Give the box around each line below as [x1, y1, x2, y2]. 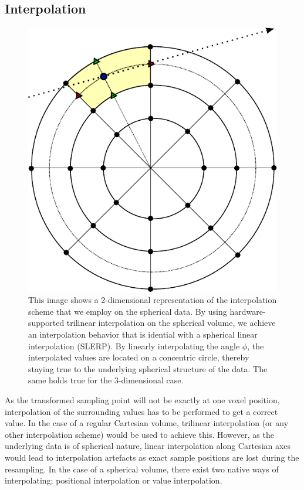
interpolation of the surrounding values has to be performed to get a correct [5, 405, 278, 417]
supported [28, 317, 65, 329]
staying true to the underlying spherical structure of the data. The [28, 362, 268, 375]
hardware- [229, 305, 266, 317]
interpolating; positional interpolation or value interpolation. [5, 474, 222, 486]
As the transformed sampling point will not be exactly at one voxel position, [5, 393, 280, 406]
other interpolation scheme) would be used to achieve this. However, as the [5, 428, 274, 440]
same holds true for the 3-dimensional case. [28, 374, 184, 386]
